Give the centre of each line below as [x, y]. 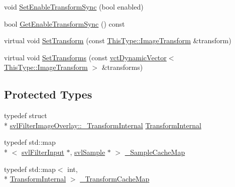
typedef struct [26, 115]
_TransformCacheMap [115, 179]
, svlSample [88, 152]
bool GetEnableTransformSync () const [65, 23]
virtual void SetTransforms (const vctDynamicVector [85, 57]
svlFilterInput [43, 152]
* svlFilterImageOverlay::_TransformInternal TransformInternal [103, 125]
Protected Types [48, 94]
